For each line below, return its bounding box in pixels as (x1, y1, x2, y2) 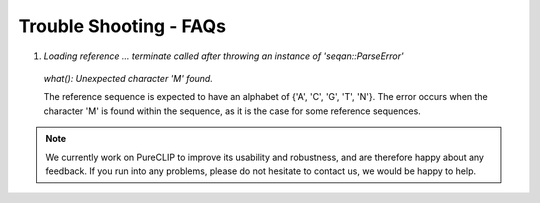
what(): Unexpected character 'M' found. (43, 72, 214, 84)
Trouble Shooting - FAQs (18, 15, 227, 37)
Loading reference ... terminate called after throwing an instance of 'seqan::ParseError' (43, 50, 404, 62)
